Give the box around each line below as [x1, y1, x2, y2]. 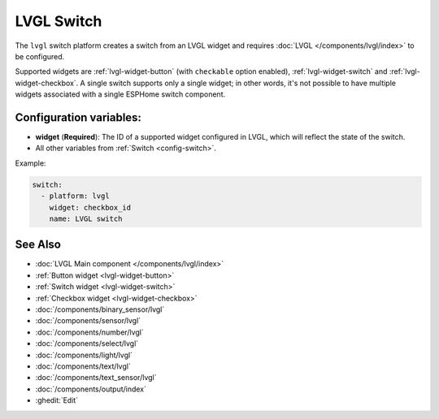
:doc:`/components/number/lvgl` [35, 327, 144, 337]
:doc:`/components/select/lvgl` [35, 339, 139, 348]
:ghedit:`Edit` [35, 395, 79, 405]
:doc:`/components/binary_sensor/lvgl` [35, 305, 165, 314]
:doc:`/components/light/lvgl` [35, 350, 133, 360]
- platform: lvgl [41, 192, 110, 201]
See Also [15, 238, 61, 252]
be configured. [15, 51, 65, 61]
